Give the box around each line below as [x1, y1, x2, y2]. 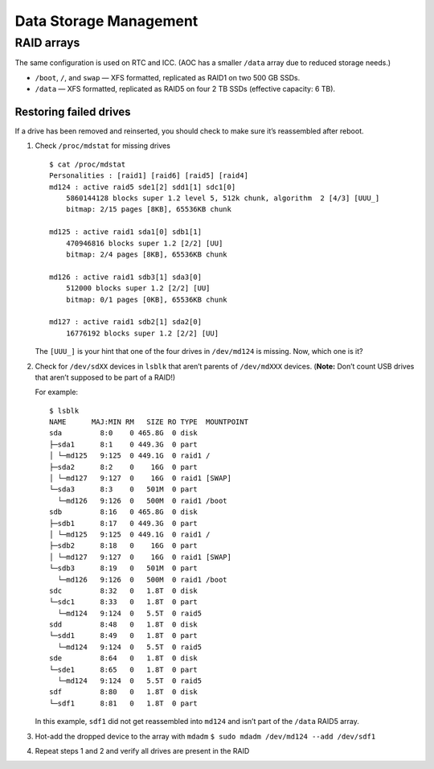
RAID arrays [14, 35, 80, 50]
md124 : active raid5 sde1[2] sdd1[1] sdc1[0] [49, 182, 236, 191]
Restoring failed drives [14, 105, 132, 118]
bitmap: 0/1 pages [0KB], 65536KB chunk [65, 294, 228, 304]
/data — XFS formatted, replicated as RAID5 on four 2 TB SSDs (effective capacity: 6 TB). [35, 84, 336, 94]
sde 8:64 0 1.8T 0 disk [49, 654, 199, 663]
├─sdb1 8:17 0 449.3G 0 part [49, 519, 199, 528]
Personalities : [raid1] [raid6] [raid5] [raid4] [49, 171, 249, 180]
